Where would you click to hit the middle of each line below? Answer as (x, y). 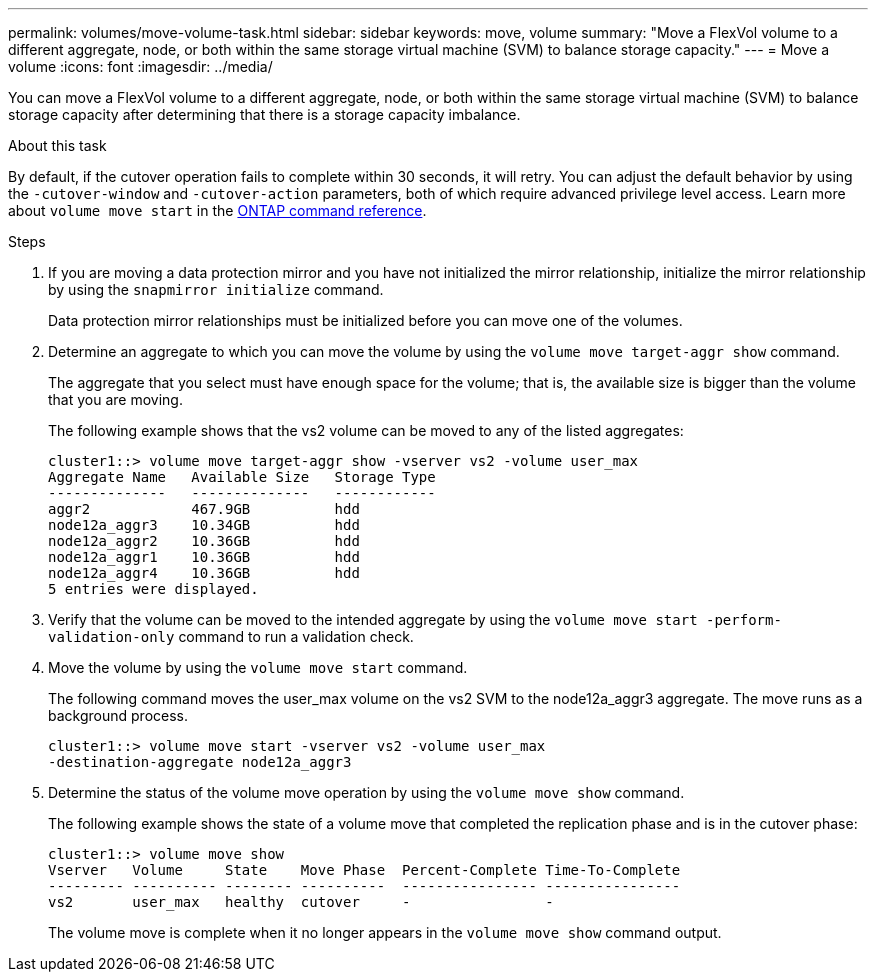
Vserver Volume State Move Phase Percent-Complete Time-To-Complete (364, 870)
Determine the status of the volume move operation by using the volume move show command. (366, 792)
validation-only (111, 637)
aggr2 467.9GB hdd (204, 509)
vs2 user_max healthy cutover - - (301, 902)
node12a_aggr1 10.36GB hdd (204, 557)
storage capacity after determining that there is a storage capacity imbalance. (264, 114)
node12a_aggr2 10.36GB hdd (204, 541)
